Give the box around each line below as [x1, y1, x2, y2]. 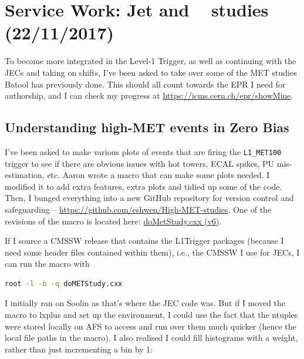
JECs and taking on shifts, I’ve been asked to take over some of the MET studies [5, 66, 297, 78]
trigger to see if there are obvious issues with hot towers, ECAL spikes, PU [5, 157, 275, 169]
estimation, [5, 169, 45, 181]
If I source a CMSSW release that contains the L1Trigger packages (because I [5, 234, 284, 247]
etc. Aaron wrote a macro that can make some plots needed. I [47, 169, 270, 181]
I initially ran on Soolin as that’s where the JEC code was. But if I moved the [5, 297, 286, 309]
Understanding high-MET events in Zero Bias [5, 118, 289, 136]
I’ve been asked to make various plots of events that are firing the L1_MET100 [5, 145, 282, 157]
